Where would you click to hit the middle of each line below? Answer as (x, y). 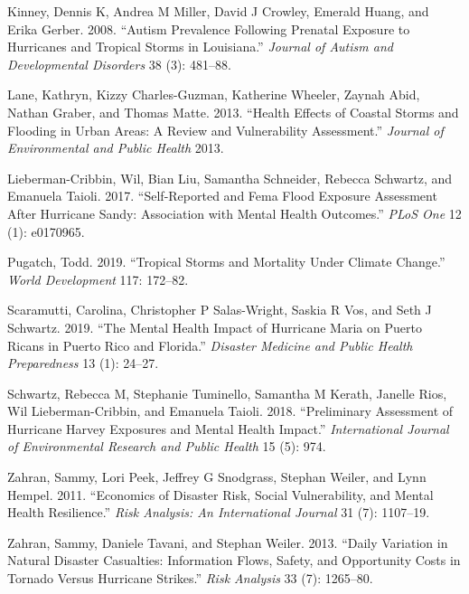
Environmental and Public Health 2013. (116, 148)
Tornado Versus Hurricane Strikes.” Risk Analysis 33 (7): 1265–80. (190, 578)
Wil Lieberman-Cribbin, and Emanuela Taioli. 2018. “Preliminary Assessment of (230, 411)
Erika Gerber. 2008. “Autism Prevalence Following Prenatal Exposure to (209, 28)
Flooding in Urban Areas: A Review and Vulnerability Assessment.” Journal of (225, 130)
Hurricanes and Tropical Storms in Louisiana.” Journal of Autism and (200, 47)
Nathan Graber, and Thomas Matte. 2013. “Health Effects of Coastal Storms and (233, 112)
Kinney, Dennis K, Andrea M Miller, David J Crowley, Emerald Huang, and (218, 11)
